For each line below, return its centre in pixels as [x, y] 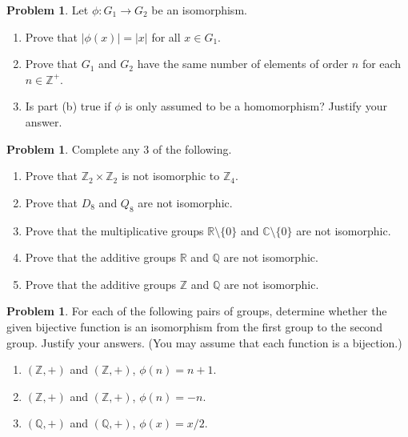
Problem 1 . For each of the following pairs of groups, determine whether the [197, 311]
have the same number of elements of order [243, 64]
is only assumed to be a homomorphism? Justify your [256, 106]
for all [166, 36]
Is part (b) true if [68, 106]
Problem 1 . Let [48, 10]
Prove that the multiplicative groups [114, 230]
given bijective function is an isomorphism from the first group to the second [194, 326]
